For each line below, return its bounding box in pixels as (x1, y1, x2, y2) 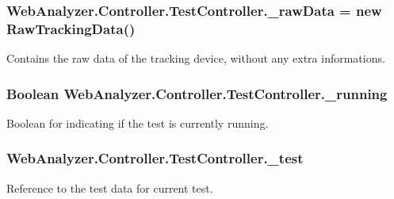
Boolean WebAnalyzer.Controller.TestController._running (6, 83, 388, 103)
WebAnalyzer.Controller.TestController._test (6, 148, 304, 168)
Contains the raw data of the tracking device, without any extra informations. (6, 50, 385, 67)
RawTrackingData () (6, 18, 136, 38)
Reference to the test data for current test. (6, 179, 213, 196)
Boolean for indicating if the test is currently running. (6, 114, 269, 131)
